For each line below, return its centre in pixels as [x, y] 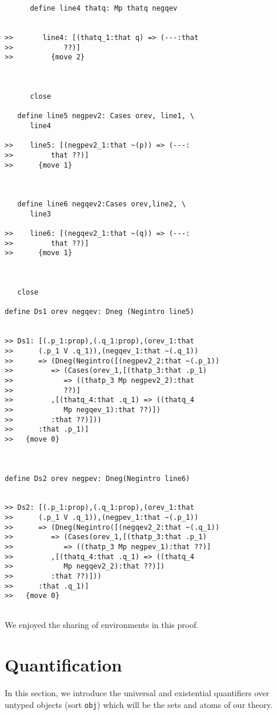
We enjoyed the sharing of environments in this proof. [102, 624]
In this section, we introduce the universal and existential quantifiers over [137, 693]
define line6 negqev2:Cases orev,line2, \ [101, 204]
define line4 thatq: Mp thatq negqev [104, 8]
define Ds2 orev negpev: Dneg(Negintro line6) [97, 478]
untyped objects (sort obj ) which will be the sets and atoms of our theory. [139, 704]
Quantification [64, 665]
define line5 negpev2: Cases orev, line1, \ [106, 116]
